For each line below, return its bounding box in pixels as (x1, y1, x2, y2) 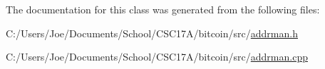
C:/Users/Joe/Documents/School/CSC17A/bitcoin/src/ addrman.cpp (6, 49, 308, 64)
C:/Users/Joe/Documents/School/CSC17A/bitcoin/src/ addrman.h (6, 25, 298, 40)
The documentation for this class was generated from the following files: (6, 2, 320, 16)
